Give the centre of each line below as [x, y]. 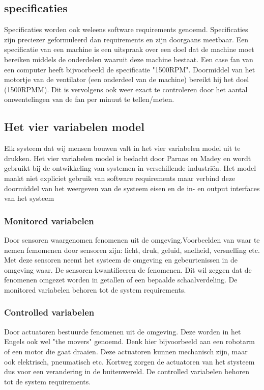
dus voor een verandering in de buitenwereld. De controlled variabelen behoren [127, 371]
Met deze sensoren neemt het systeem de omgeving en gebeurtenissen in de [121, 260]
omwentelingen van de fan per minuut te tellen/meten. [89, 99]
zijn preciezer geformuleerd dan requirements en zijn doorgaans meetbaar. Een [126, 39]
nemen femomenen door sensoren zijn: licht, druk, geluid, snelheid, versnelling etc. [132, 250]
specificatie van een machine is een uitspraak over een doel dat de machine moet [129, 49]
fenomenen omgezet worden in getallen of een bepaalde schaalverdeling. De [121, 280]
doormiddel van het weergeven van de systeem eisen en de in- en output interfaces [132, 188]
